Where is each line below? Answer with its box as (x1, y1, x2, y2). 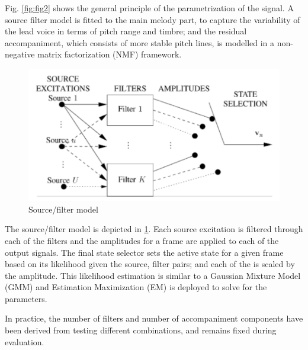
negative (5, 48, 35, 60)
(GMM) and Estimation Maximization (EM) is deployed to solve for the (5, 281, 267, 293)
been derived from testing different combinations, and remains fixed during (5, 324, 277, 336)
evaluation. (5, 335, 44, 348)
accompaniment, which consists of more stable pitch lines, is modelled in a (5, 36, 275, 49)
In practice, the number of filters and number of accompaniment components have (5, 312, 303, 325)
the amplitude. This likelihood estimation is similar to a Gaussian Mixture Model (5, 269, 301, 281)
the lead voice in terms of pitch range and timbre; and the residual (5, 25, 247, 37)
